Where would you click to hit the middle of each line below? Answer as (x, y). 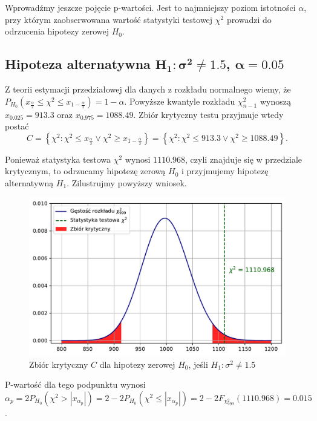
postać (17, 126)
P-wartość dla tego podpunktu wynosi (75, 384)
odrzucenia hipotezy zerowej (57, 31)
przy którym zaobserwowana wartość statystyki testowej (109, 19)
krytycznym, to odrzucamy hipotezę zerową (85, 171)
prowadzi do (249, 19)
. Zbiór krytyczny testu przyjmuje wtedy (208, 114)
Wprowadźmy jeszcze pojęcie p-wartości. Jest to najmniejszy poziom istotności (150, 7)
